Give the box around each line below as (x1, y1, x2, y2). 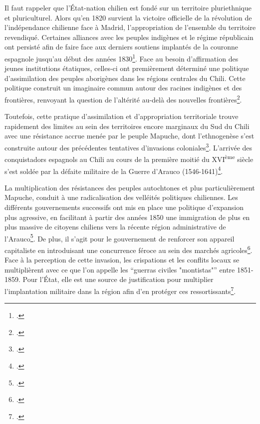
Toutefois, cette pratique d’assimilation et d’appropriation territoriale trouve (4, 111, 239, 121)
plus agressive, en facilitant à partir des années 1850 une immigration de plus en (4, 211, 250, 222)
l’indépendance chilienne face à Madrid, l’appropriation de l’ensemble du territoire (4, 22, 256, 32)
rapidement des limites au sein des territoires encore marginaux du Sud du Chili (4, 120, 250, 131)
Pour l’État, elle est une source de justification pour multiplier (22, 274, 214, 284)
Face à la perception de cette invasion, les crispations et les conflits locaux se (4, 254, 240, 265)
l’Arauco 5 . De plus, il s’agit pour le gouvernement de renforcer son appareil (4, 231, 235, 243)
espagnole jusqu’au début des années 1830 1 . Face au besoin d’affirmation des (4, 51, 239, 63)
